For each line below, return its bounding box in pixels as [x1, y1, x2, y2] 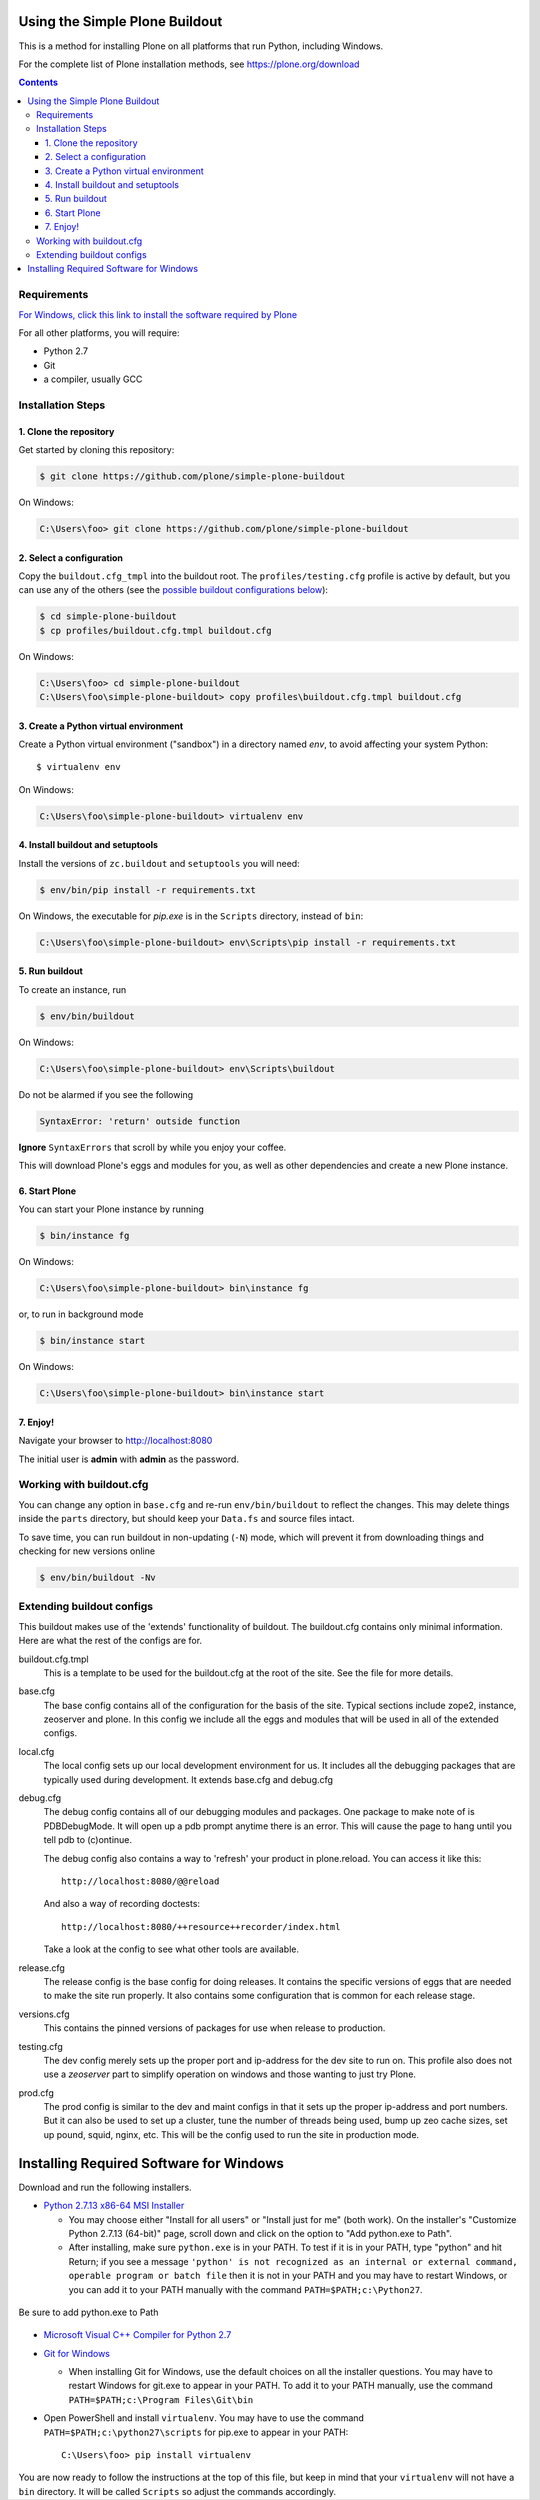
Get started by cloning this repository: [18, 444, 175, 456]
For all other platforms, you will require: [18, 326, 180, 339]
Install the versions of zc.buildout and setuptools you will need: [18, 857, 300, 869]
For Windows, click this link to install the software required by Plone [18, 308, 298, 320]
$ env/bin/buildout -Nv [39, 1572, 157, 1584]
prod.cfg [18, 2086, 54, 2099]
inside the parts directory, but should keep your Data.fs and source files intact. [18, 1513, 355, 1525]
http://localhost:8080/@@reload [61, 1876, 220, 1887]
